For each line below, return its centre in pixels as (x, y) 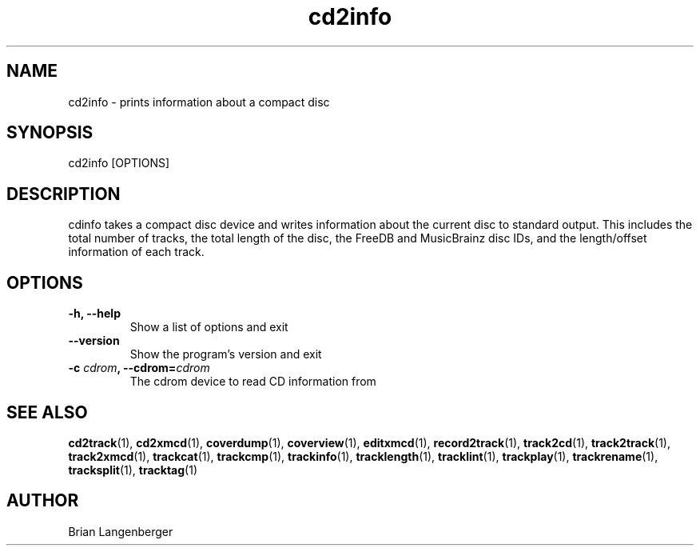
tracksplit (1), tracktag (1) (133, 470)
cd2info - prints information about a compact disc (199, 102)
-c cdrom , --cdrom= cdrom (139, 368)
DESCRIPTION (64, 194)
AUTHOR (43, 501)
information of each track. (136, 252)
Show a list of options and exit (209, 327)
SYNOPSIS (50, 133)
